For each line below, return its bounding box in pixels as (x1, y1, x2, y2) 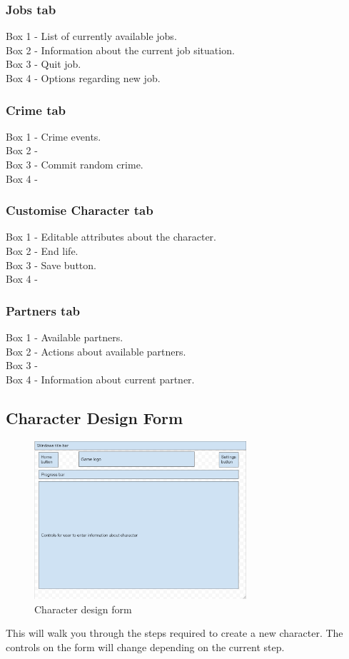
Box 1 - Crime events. (6, 129, 101, 144)
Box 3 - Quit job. (6, 56, 81, 71)
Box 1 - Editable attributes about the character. (6, 229, 216, 244)
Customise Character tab (6, 201, 153, 219)
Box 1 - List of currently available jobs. (6, 29, 177, 44)
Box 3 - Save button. (6, 257, 96, 272)
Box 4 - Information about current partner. (6, 371, 195, 386)
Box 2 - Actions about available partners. (6, 343, 186, 358)
